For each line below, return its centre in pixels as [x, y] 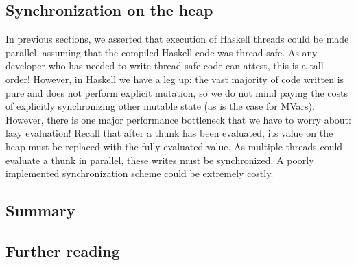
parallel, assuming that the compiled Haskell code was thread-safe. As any [162, 52]
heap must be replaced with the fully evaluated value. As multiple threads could [174, 146]
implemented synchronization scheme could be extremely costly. [140, 173]
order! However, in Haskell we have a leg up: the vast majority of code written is [175, 79]
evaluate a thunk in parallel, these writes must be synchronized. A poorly [160, 160]
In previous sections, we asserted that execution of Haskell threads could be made [177, 39]
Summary [40, 210]
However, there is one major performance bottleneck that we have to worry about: [178, 119]
